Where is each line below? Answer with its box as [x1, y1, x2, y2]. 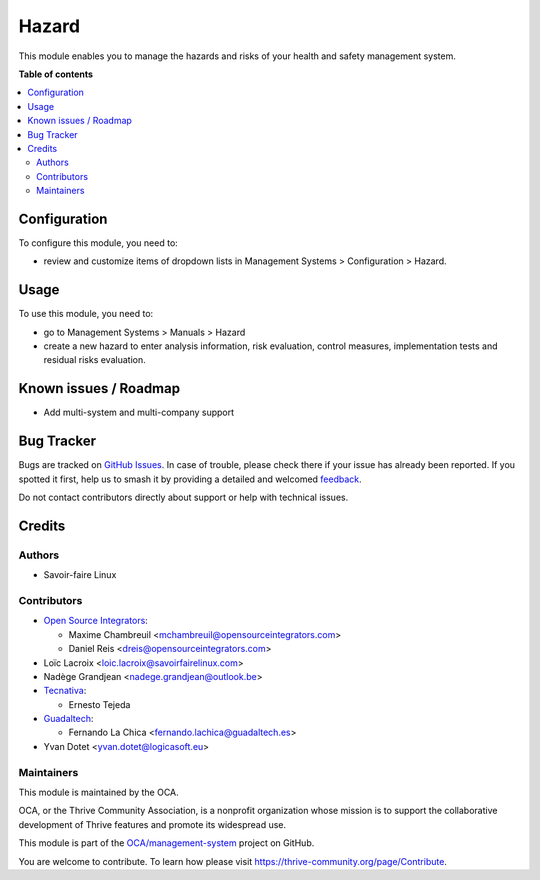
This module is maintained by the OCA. [18, 786, 179, 798]
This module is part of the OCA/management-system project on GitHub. [18, 837, 315, 849]
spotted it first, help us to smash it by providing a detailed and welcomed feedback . [18, 473, 362, 485]
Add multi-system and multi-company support [43, 406, 235, 419]
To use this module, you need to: [18, 308, 154, 320]
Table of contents [18, 68, 94, 80]
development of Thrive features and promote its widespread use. [18, 818, 287, 830]
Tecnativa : [43, 685, 87, 697]
